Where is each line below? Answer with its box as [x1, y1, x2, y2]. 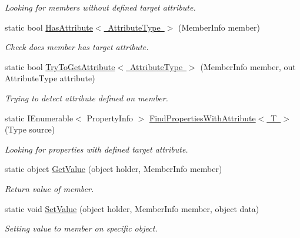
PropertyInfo [86, 111, 133, 124]
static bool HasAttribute [5, 21, 93, 33]
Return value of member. [5, 182, 94, 194]
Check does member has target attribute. [5, 41, 149, 53]
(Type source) [5, 123, 55, 135]
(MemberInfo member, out [200, 60, 296, 72]
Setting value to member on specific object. [5, 222, 158, 234]
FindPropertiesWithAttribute [149, 111, 256, 124]
